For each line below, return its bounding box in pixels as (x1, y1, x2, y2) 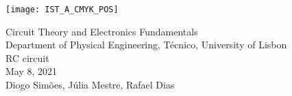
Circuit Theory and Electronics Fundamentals (5, 24, 198, 38)
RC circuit (5, 50, 49, 65)
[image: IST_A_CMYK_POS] (5, 5, 119, 14)
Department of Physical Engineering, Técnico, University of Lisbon (5, 37, 287, 52)
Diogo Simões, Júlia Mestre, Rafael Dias (5, 78, 175, 92)
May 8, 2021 (5, 64, 58, 78)
